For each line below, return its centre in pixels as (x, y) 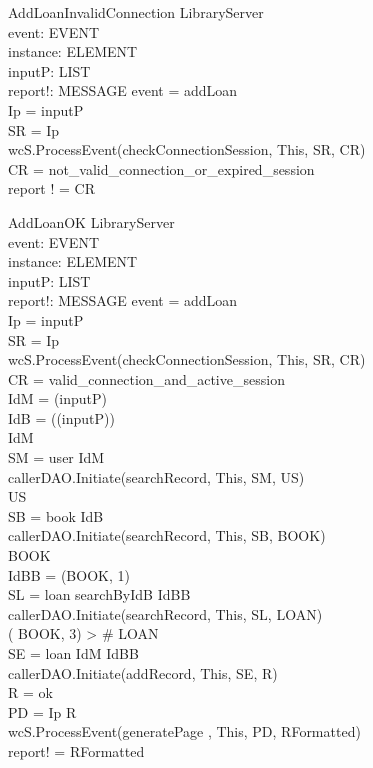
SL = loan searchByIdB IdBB (99, 594)
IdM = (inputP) (58, 398)
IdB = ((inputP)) (61, 417)
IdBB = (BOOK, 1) (69, 574)
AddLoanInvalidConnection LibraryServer (136, 12)
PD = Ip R (42, 711)
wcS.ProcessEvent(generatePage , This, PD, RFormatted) (184, 731)
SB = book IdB (56, 515)
